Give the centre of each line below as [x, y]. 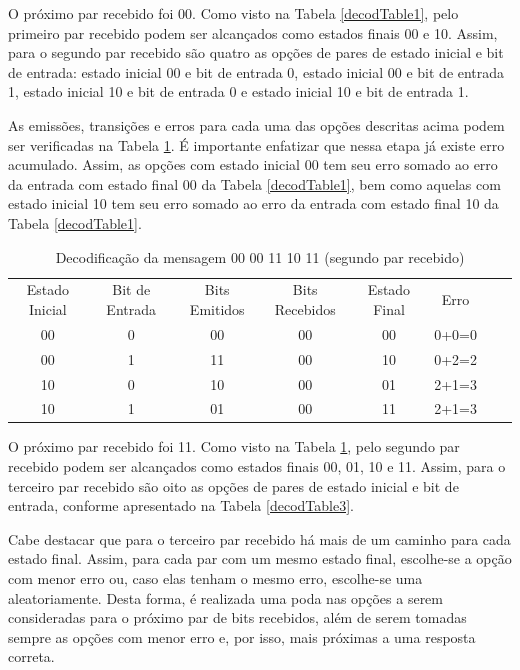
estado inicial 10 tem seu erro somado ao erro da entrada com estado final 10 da [253, 203]
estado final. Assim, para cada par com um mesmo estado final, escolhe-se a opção [260, 558]
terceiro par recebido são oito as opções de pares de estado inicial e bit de [233, 485]
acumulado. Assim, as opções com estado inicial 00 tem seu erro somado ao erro [253, 164]
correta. [31, 656]
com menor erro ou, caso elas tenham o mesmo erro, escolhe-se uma [215, 578]
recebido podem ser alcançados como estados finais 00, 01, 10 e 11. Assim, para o [257, 466]
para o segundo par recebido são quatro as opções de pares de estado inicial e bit [256, 52]
